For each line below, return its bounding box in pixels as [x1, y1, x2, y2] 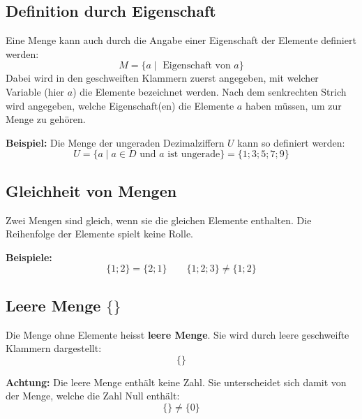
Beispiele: [6, 249, 52, 264]
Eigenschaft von [163, 61, 231, 71]
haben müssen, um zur [245, 98, 342, 112]
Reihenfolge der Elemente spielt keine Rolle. [6, 226, 194, 241]
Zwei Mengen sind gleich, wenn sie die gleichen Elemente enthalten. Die [6, 212, 312, 227]
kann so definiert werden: [237, 135, 345, 149]
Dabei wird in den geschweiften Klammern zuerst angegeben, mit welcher [6, 71, 319, 85]
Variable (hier [6, 84, 65, 98]
